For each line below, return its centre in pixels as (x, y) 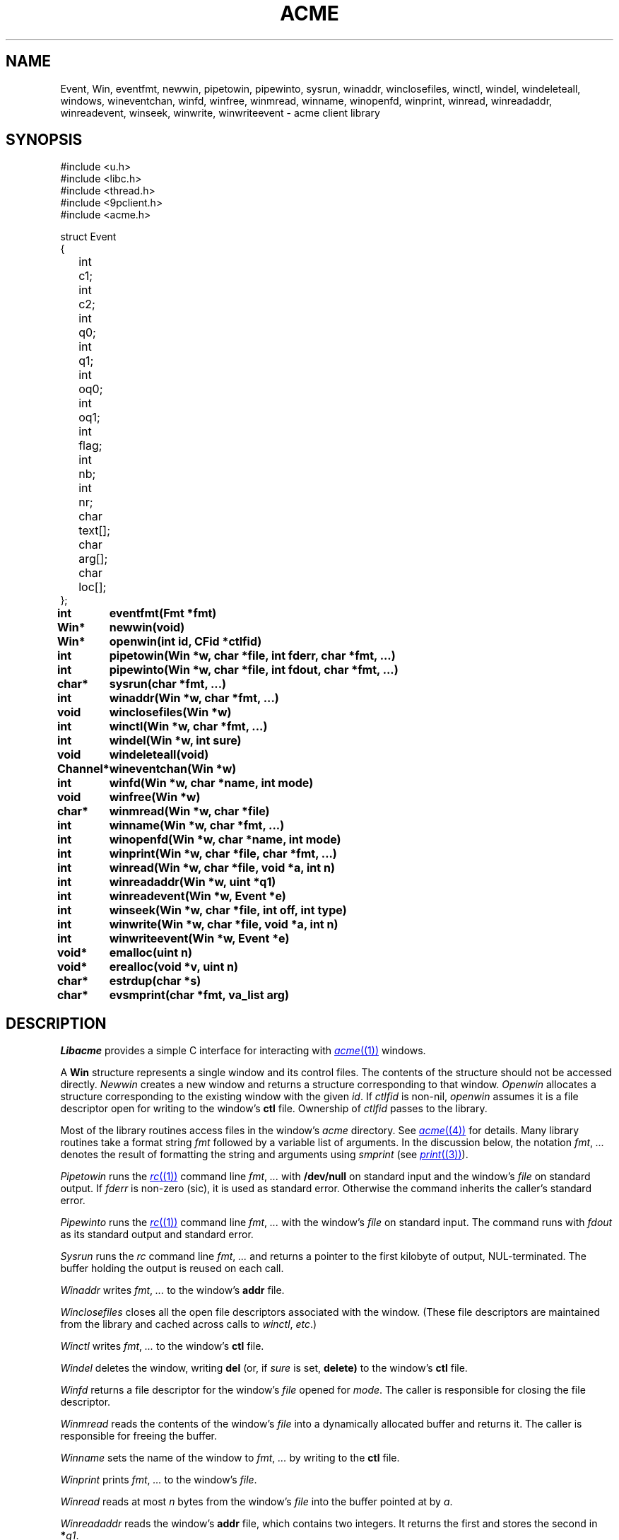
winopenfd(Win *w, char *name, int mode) (225, 840)
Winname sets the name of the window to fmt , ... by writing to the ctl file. (230, 1458)
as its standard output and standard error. (157, 1235)
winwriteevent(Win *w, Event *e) (199, 939)
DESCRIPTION (56, 1023)
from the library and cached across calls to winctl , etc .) (189, 1324)
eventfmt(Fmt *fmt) (163, 613)
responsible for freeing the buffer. (138, 1436)
